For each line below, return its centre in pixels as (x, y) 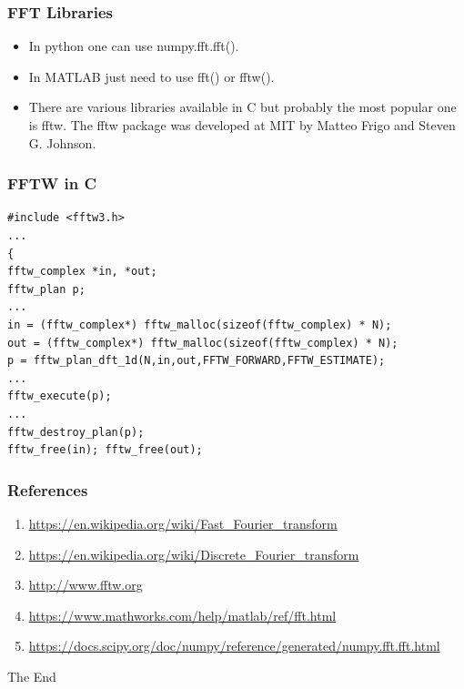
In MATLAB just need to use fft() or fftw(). (151, 76)
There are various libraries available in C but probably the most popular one (242, 107)
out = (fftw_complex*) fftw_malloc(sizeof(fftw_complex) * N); (203, 343)
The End (32, 676)
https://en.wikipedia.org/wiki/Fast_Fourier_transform (183, 523)
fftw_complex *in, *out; (82, 272)
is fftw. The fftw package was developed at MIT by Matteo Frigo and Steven (242, 125)
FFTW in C (52, 183)
